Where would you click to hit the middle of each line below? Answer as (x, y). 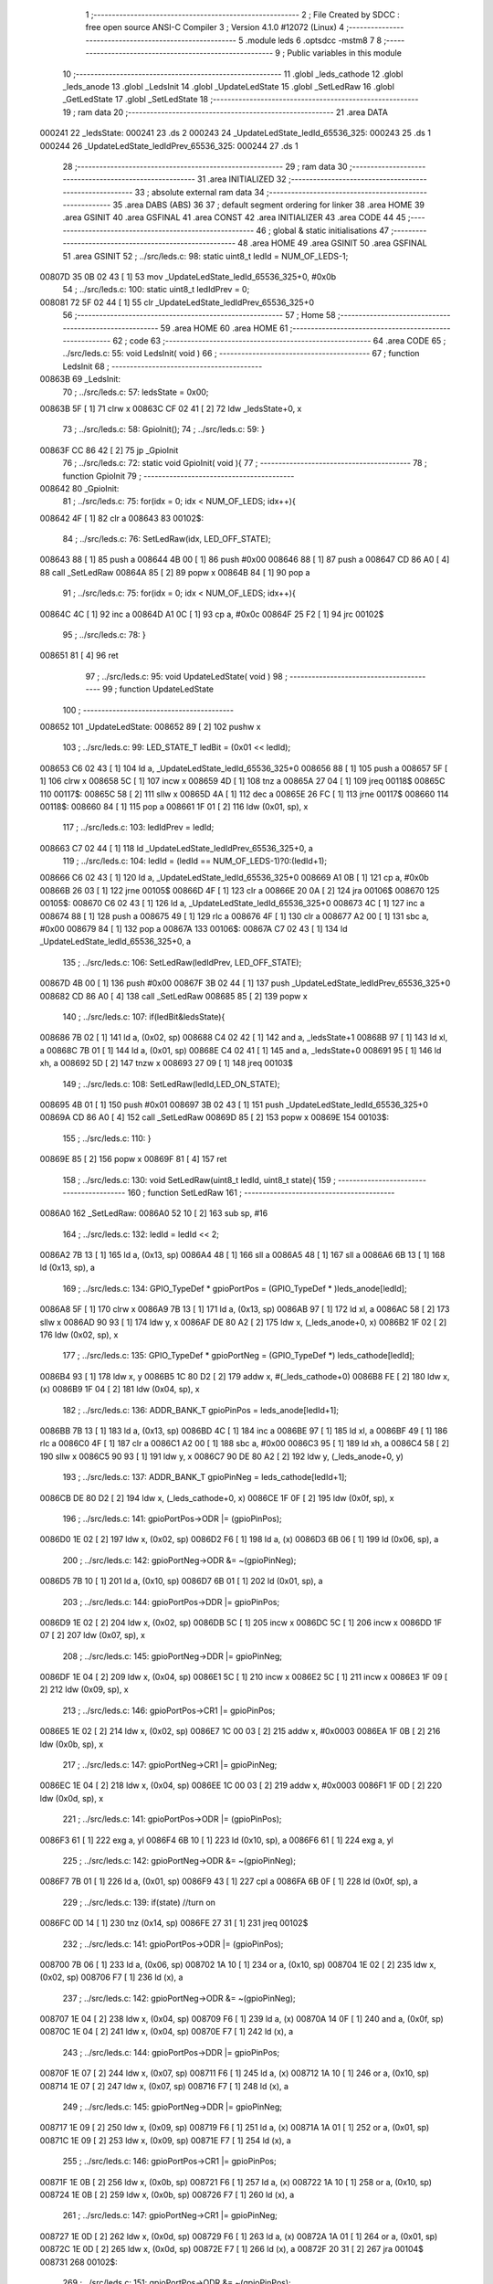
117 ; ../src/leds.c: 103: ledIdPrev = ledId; (138, 828)
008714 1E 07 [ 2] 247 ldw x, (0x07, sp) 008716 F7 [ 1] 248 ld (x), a (164, 2086)
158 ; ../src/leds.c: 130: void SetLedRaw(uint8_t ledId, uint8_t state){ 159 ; (199, 1179)
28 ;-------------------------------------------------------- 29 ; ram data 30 (205, 166)
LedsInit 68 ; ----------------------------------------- (163, 366)
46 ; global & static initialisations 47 (323, 230)
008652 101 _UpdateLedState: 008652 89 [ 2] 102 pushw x (150, 726)
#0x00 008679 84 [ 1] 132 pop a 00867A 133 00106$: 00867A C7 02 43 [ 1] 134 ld (194, 929)
